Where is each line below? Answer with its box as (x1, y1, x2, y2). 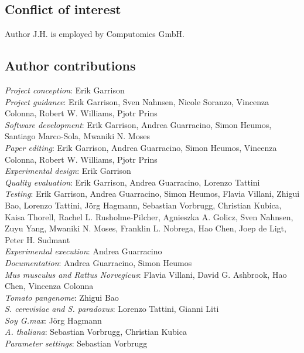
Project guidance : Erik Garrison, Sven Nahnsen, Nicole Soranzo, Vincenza (5, 95, 269, 107)
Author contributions (5, 56, 136, 75)
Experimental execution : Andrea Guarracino (5, 245, 162, 257)
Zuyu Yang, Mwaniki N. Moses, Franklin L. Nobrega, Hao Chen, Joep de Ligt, (5, 222, 286, 234)
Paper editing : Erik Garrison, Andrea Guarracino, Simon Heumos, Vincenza (5, 141, 277, 153)
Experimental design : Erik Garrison (5, 164, 131, 177)
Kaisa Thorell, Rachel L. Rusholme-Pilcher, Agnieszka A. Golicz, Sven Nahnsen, (5, 210, 293, 223)
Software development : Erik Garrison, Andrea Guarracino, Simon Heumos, (5, 118, 272, 130)
